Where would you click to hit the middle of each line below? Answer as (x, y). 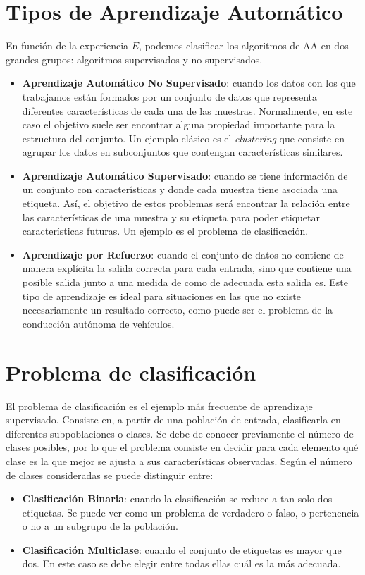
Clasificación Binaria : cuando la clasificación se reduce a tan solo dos (177, 499)
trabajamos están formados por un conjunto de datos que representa (170, 96)
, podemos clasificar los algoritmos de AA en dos (244, 45)
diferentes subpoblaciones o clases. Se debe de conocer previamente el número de (180, 433)
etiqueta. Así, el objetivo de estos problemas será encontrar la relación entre (186, 203)
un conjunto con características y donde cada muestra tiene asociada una (180, 189)
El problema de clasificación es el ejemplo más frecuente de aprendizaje (159, 406)
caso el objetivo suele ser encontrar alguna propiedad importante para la (179, 124)
